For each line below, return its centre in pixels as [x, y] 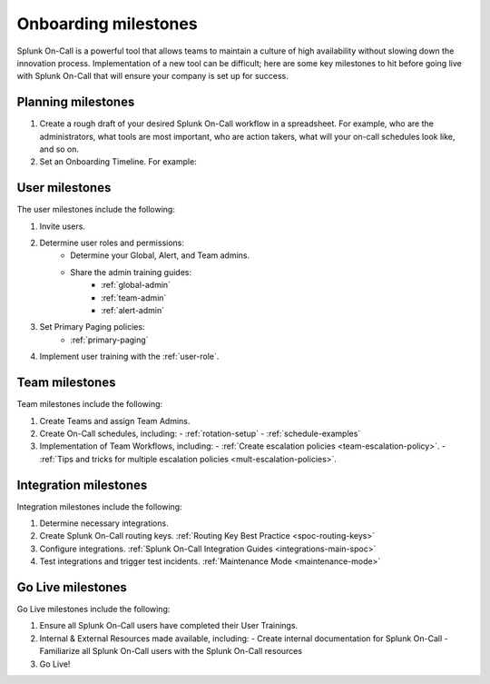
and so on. [59, 149]
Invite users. [63, 226]
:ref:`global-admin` [136, 285]
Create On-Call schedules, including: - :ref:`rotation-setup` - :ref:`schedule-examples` [200, 433]
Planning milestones [76, 102]
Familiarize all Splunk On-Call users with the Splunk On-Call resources [171, 651]
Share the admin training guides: [131, 272]
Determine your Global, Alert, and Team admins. [160, 255]
